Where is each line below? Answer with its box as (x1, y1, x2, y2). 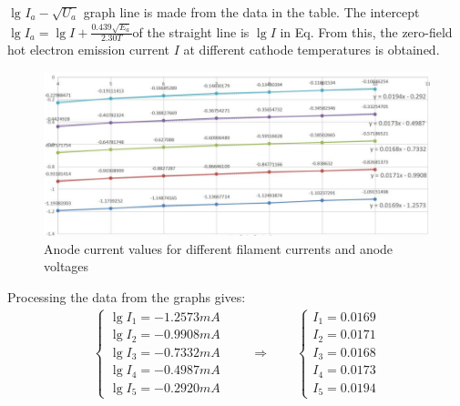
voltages (44, 257, 89, 276)
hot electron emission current (7, 40, 169, 59)
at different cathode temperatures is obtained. (183, 40, 440, 59)
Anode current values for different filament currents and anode (44, 239, 394, 258)
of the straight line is (132, 22, 250, 41)
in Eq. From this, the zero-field (280, 22, 453, 41)
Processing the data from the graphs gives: (7, 288, 246, 307)
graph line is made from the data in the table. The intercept (83, 3, 420, 21)
